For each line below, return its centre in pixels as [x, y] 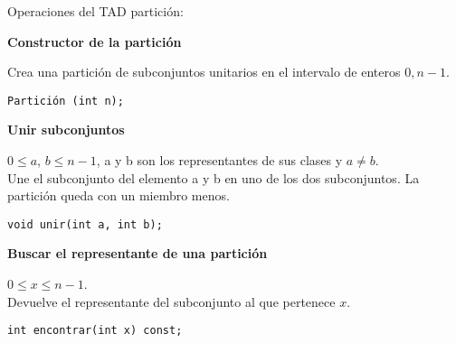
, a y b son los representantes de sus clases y [219, 160]
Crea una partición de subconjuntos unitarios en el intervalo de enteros [204, 72]
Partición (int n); [66, 101]
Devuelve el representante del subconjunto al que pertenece [171, 301]
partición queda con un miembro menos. [119, 195]
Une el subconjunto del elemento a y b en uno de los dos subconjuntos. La [214, 177]
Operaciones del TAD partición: [95, 11]
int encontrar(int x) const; [95, 331]
